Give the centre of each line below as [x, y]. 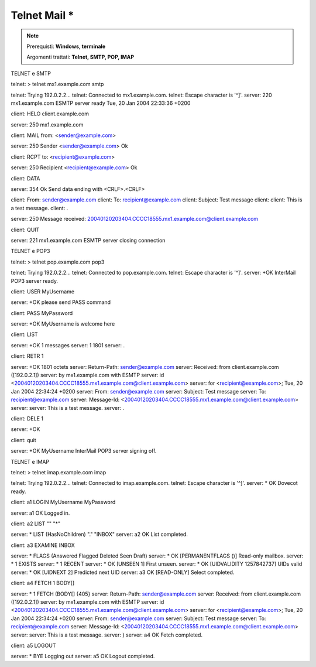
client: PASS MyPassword [42, 313]
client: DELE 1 [27, 418]
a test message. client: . [39, 208]
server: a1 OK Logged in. [40, 513]
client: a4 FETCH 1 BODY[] [43, 583]
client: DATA [25, 178]
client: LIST [24, 334]
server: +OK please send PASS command [61, 302]
